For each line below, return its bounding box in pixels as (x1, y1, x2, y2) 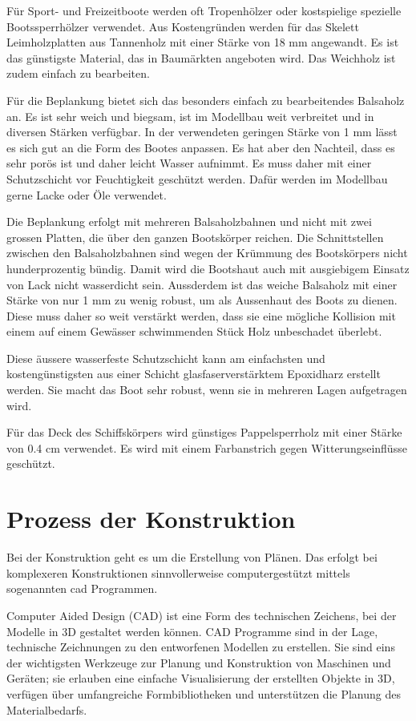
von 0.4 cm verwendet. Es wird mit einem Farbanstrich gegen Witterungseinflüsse (6, 439, 407, 456)
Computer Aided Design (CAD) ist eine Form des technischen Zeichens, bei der (6, 606, 397, 623)
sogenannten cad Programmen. (6, 580, 158, 597)
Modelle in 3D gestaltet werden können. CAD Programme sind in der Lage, (6, 622, 378, 639)
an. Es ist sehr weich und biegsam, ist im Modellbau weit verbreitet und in (6, 107, 374, 124)
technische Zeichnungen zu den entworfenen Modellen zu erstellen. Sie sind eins (6, 638, 395, 655)
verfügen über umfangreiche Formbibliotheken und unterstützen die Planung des (6, 685, 401, 702)
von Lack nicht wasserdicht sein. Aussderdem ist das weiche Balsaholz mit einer (6, 276, 398, 292)
